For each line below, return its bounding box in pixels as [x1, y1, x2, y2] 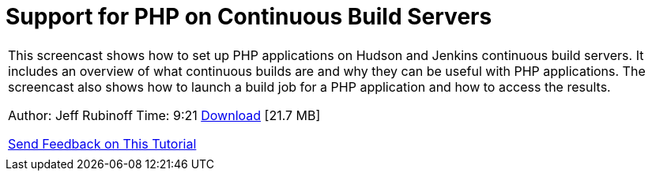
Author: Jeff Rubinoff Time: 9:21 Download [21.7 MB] [8, 107, 321, 123]
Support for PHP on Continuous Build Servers [6, 3, 492, 30]
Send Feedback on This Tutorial [8, 135, 197, 152]
